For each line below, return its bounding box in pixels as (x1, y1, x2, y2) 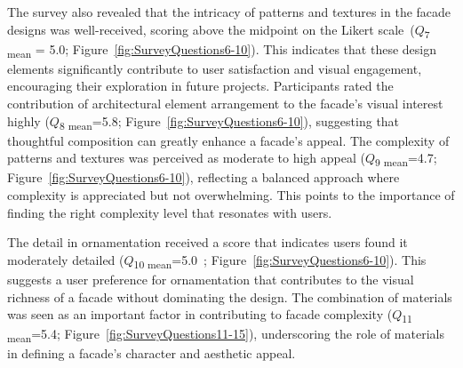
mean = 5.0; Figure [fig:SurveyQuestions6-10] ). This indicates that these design (7, 39, 436, 60)
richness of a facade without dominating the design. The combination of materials (7, 287, 452, 306)
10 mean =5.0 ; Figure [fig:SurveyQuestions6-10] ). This (133, 250, 427, 271)
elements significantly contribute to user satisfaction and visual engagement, (7, 59, 422, 77)
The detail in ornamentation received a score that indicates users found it (7, 233, 408, 252)
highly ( (7, 111, 50, 130)
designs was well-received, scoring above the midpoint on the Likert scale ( (7, 20, 415, 38)
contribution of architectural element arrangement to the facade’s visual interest (7, 94, 443, 113)
